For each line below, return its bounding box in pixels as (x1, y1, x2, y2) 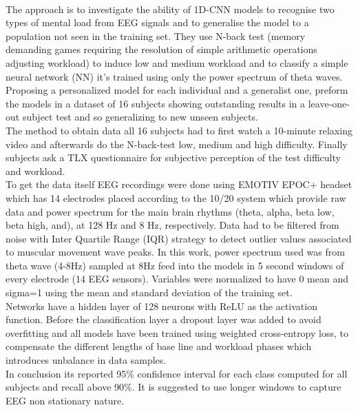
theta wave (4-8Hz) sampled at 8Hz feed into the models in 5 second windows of (6, 258, 344, 272)
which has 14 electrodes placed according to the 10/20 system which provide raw (6, 190, 346, 205)
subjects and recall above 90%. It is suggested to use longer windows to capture (6, 380, 341, 394)
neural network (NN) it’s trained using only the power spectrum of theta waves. (6, 69, 343, 83)
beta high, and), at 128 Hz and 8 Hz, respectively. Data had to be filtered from (6, 218, 339, 232)
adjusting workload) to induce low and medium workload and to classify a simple (6, 55, 348, 70)
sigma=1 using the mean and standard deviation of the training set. (6, 285, 293, 300)
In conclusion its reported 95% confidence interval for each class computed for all (6, 366, 348, 380)
